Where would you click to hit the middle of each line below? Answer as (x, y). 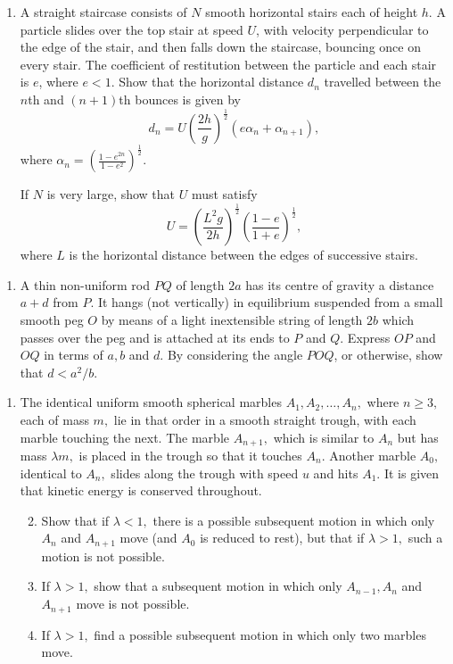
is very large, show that (111, 194)
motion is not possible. (103, 556)
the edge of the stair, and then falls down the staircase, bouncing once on (220, 47)
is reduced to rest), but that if (282, 538)
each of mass (54, 419)
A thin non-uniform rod (85, 284)
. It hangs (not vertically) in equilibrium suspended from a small (267, 302)
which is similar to (324, 437)
